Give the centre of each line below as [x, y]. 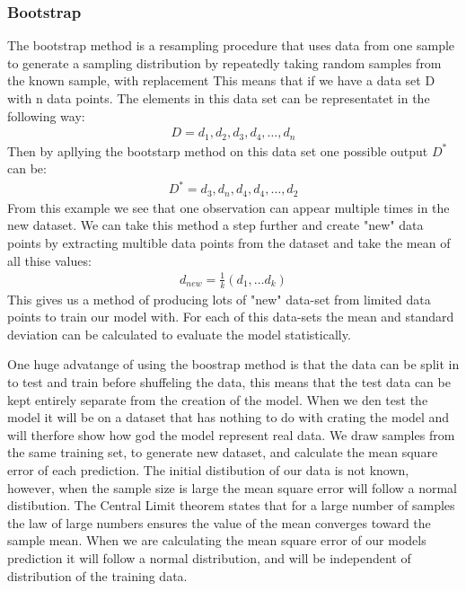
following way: [46, 115]
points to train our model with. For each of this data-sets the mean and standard [231, 317]
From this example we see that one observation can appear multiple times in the [229, 207]
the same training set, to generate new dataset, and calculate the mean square [223, 452]
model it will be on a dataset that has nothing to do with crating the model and [229, 417]
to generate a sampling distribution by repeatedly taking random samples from [224, 62]
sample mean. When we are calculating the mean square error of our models [217, 540]
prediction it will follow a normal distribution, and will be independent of [209, 557]
